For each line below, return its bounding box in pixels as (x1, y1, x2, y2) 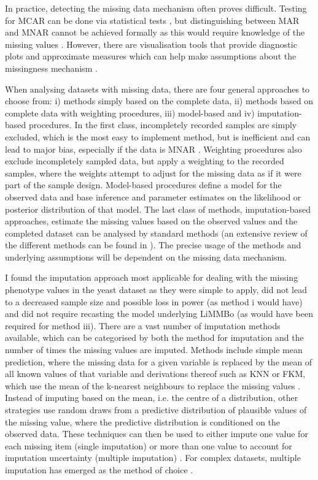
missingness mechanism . (5, 61, 98, 74)
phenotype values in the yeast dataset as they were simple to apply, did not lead (5, 283, 307, 296)
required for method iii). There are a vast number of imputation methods (5, 319, 281, 332)
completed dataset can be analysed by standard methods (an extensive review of (5, 226, 308, 239)
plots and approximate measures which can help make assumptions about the (5, 50, 297, 63)
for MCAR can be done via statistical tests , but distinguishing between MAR (5, 13, 300, 26)
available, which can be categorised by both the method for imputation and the (5, 331, 304, 344)
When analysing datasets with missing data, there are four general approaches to (5, 82, 310, 95)
